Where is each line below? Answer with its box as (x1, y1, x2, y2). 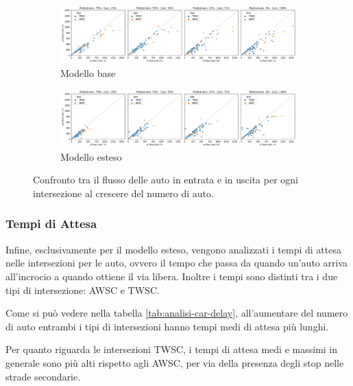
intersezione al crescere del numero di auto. (33, 185, 214, 200)
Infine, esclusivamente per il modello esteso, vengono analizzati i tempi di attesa (5, 242, 341, 256)
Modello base (60, 65, 116, 80)
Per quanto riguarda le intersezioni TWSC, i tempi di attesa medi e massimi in (5, 342, 338, 356)
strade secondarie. (5, 369, 81, 383)
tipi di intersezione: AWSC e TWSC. (5, 282, 160, 297)
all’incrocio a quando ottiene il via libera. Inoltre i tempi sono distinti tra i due (5, 269, 338, 283)
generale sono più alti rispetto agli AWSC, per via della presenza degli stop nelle (5, 355, 344, 370)
